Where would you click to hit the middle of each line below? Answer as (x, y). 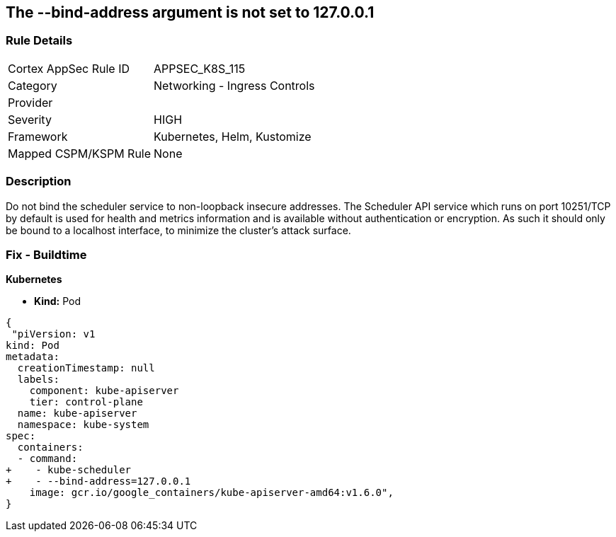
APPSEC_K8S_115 (200, 68)
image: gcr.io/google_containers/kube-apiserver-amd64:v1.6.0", (211, 493)
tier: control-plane (86, 402)
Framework (38, 136)
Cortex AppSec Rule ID (69, 68)
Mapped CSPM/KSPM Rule (80, 153)
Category (33, 85)
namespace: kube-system (83, 425)
